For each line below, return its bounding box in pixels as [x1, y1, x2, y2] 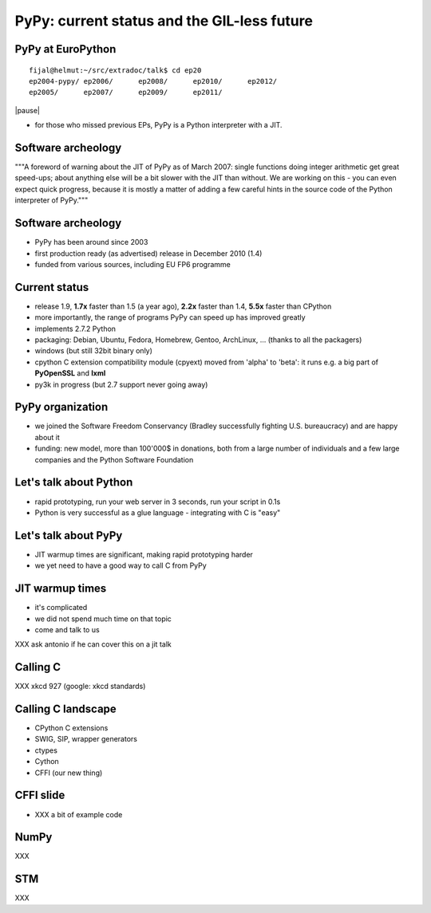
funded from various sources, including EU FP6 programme [34, 259, 231, 269]
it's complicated [34, 603, 88, 612]
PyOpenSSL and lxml [34, 368, 106, 378]
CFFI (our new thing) [34, 768, 103, 777]
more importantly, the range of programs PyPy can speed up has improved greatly [34, 313, 306, 322]
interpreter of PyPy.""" [14, 195, 89, 205]
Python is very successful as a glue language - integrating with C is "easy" [34, 507, 281, 517]
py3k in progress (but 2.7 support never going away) [34, 380, 208, 389]
